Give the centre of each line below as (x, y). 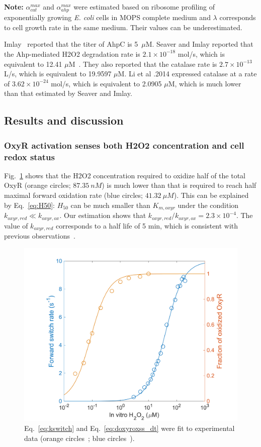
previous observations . (40, 235)
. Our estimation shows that (103, 215)
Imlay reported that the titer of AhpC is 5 (71, 44)
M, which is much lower (205, 83)
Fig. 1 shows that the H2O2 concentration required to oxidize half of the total (125, 175)
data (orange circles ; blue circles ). (79, 438)
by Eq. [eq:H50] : (29, 205)
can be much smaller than (110, 205)
